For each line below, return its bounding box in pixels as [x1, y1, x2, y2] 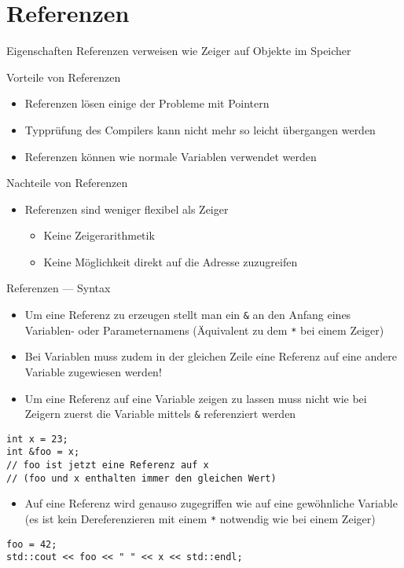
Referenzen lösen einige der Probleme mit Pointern [24, 95, 270, 112]
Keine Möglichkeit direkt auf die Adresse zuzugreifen [43, 253, 298, 269]
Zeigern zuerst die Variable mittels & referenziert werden [24, 405, 296, 422]
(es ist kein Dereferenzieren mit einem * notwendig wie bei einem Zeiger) [24, 511, 376, 527]
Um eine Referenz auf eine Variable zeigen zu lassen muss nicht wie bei [24, 390, 367, 406]
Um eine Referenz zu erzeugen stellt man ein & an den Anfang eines [24, 306, 351, 323]
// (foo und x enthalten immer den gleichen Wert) [6, 472, 277, 484]
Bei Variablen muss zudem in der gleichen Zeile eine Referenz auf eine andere [24, 348, 397, 365]
